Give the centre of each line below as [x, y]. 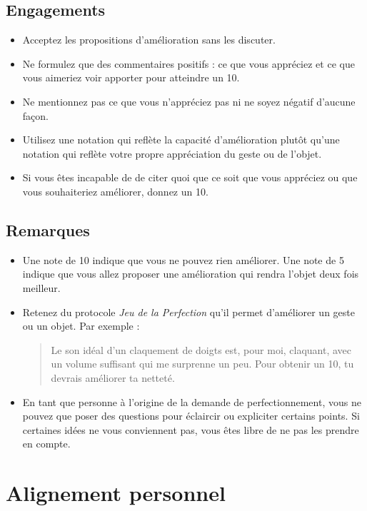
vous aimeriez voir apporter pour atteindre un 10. [131, 77]
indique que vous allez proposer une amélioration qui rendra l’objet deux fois [191, 274]
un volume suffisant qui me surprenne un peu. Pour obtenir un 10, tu [202, 364]
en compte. [46, 444]
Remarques [48, 229]
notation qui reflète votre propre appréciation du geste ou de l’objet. [172, 153]
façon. [35, 115]
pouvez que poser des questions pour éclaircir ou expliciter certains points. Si [191, 416]
